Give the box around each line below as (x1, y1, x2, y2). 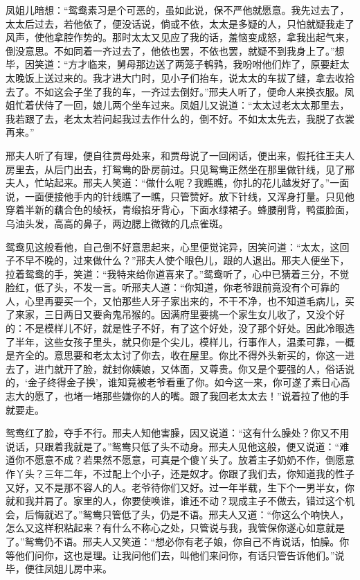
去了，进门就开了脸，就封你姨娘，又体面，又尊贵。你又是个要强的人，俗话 (6, 361, 345, 376)
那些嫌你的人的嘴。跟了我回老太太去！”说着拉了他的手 (102, 389, 350, 403)
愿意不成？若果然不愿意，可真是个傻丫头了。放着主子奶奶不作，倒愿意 (34, 452, 354, 467)
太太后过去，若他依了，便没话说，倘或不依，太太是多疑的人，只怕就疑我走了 (6, 16, 354, 30)
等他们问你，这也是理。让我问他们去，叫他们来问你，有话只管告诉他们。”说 (6, 547, 345, 562)
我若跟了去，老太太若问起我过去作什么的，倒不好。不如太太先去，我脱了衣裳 (6, 111, 354, 125)
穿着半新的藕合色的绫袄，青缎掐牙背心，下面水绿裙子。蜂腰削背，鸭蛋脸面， (6, 202, 354, 217)
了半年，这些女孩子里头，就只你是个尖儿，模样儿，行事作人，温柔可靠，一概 (6, 334, 354, 349)
